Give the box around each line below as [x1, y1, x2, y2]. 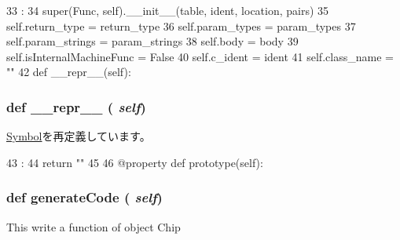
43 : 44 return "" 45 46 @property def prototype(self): [6, 154, 263, 170]
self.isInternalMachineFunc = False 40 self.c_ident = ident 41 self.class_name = [6, 48, 394, 64]
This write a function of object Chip [6, 218, 181, 235]
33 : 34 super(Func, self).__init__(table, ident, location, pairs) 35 [6, 2, 329, 18]
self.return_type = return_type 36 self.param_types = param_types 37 [6, 17, 356, 34]
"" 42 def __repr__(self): [6, 64, 131, 80]
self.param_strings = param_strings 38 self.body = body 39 [6, 33, 299, 49]
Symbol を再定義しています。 [6, 128, 151, 144]
